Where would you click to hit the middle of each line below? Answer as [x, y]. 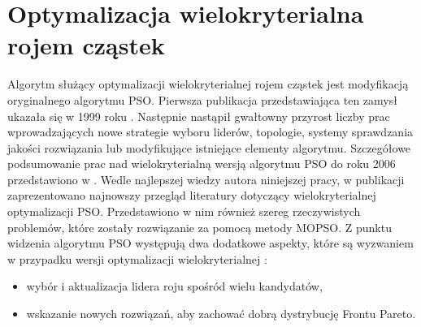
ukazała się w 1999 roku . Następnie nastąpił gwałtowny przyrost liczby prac [199, 116]
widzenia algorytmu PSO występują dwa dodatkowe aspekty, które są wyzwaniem [210, 243]
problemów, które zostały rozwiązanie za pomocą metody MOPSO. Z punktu [200, 227]
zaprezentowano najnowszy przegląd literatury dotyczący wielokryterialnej [192, 195]
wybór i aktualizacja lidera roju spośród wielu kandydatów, [174, 286]
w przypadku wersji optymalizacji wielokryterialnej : [137, 258]
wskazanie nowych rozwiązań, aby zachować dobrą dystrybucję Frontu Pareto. [221, 314]
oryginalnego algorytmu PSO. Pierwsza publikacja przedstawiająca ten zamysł [202, 99]
